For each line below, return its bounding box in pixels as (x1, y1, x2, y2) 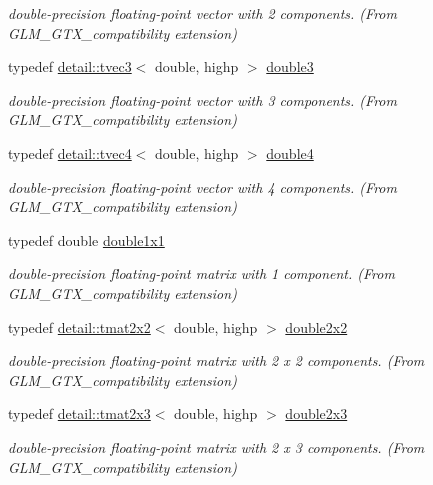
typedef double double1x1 (8, 229, 165, 250)
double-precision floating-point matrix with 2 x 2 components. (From (8, 350, 425, 371)
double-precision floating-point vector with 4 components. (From (8, 176, 397, 197)
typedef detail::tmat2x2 (8, 316, 151, 337)
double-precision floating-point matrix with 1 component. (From (8, 263, 395, 284)
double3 (266, 56, 314, 77)
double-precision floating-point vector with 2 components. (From (8, 3, 397, 23)
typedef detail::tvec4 (8, 142, 132, 163)
